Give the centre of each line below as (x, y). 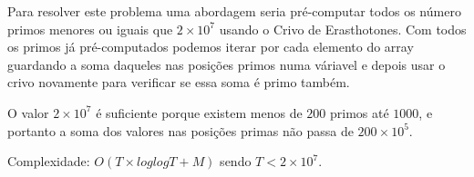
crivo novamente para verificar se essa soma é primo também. (179, 82)
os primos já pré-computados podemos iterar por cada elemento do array (211, 47)
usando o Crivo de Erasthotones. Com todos (343, 29)
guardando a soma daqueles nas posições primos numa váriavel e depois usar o (227, 64)
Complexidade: (49, 161)
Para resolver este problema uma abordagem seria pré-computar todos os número (234, 11)
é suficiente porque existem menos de (199, 112)
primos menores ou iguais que (90, 29)
